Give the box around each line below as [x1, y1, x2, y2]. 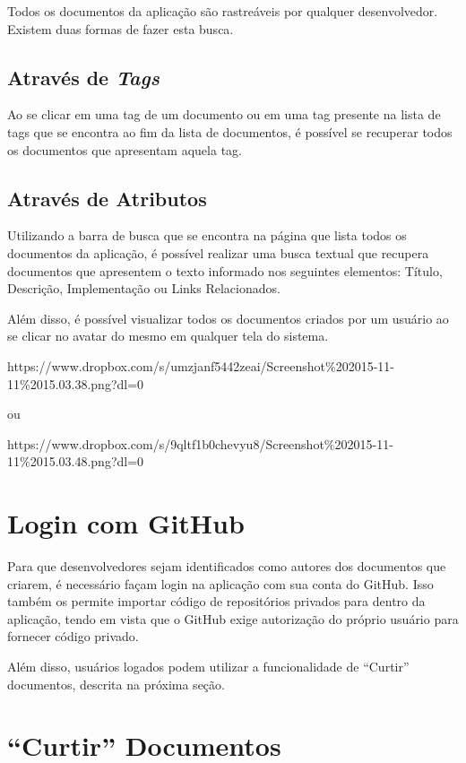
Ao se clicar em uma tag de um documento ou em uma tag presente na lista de [7, 105, 441, 124]
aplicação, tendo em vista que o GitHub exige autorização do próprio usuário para [7, 609, 459, 628]
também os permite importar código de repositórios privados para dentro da [7, 592, 426, 611]
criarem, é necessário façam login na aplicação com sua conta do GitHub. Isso [7, 574, 434, 593]
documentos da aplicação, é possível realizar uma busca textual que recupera [7, 243, 429, 262]
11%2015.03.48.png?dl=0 [7, 452, 144, 471]
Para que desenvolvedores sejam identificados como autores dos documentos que [7, 557, 446, 576]
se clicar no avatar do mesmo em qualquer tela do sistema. [7, 326, 329, 345]
